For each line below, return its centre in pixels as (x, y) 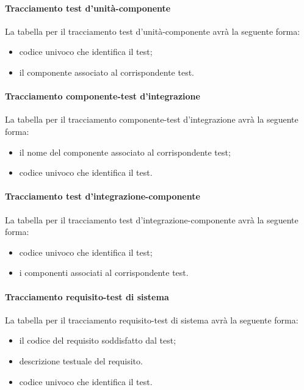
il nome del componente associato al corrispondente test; (125, 152)
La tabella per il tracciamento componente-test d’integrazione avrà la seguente (152, 119)
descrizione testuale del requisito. (81, 360)
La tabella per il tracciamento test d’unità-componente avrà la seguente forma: (153, 31)
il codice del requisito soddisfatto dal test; (98, 340)
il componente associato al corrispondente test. (107, 72)
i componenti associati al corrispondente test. (104, 273)
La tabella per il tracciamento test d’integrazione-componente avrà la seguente (152, 219)
